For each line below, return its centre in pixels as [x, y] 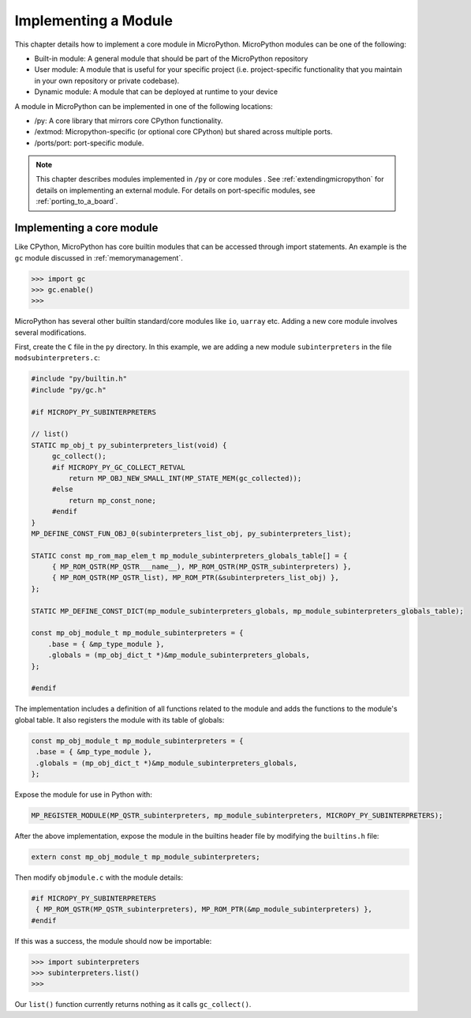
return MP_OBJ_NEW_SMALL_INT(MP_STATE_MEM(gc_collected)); [185, 478]
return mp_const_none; [112, 500]
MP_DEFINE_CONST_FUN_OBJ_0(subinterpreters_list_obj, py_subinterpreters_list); [191, 533]
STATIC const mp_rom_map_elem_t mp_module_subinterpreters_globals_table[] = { [189, 556]
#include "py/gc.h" [69, 390]
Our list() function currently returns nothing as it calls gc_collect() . [133, 1005]
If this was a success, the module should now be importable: [113, 941]
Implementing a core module [86, 228]
